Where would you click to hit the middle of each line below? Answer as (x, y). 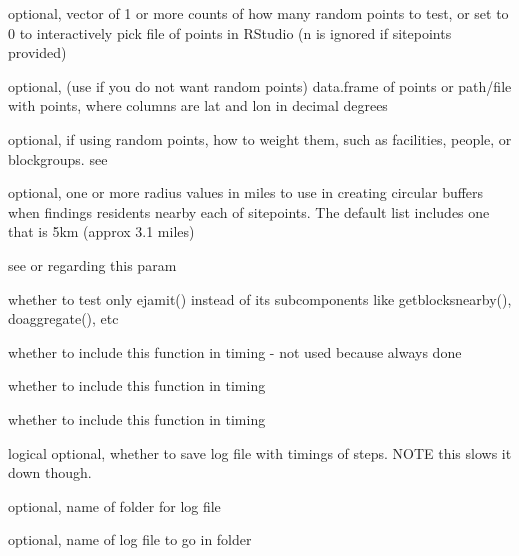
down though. (50, 472)
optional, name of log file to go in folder (130, 539)
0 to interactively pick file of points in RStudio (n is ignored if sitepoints (230, 32)
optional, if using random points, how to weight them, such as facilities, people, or (260, 138)
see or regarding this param (92, 264)
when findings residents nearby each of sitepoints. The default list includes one (249, 211)
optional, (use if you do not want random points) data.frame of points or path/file (260, 85)
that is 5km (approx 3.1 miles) (101, 231)
